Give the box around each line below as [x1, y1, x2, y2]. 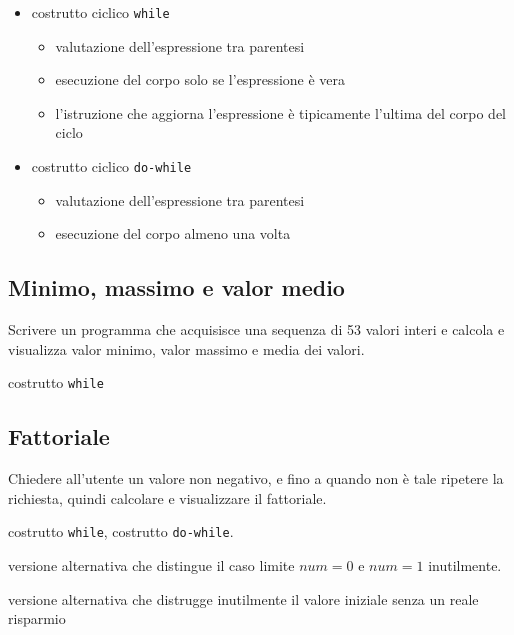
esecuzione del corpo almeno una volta [55, 223, 291, 244]
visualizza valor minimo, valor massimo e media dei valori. [8, 338, 365, 359]
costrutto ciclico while [31, 2, 170, 22]
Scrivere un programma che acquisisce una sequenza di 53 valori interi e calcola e [8, 319, 505, 340]
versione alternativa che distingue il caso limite [8, 554, 295, 575]
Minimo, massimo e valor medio [8, 272, 345, 303]
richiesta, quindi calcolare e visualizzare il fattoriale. [8, 487, 327, 508]
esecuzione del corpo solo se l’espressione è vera [55, 69, 346, 90]
